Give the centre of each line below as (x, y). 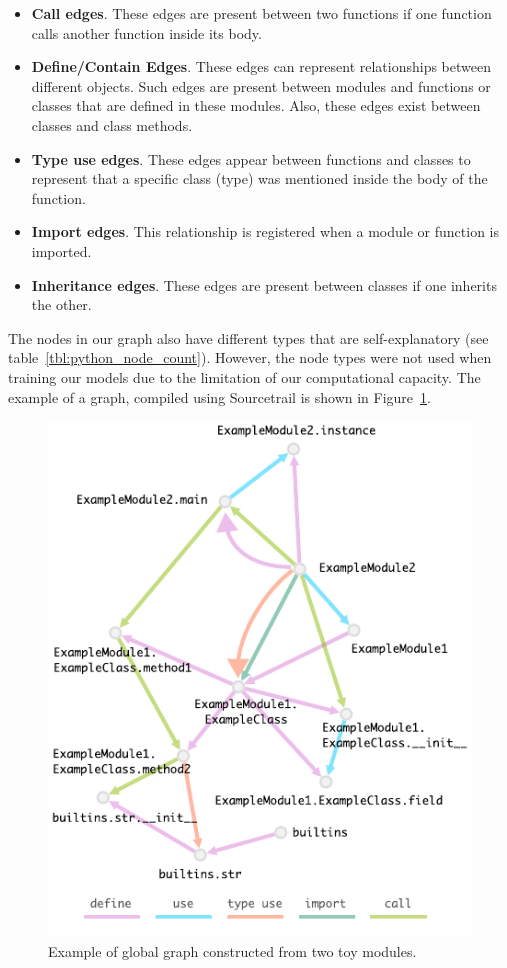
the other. (61, 304)
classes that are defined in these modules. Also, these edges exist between (256, 105)
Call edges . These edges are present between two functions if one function (261, 13)
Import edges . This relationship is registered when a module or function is (265, 231)
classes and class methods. (112, 124)
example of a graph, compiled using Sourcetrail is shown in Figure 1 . (219, 396)
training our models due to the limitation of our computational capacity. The (244, 376)
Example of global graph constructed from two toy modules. (232, 950)
